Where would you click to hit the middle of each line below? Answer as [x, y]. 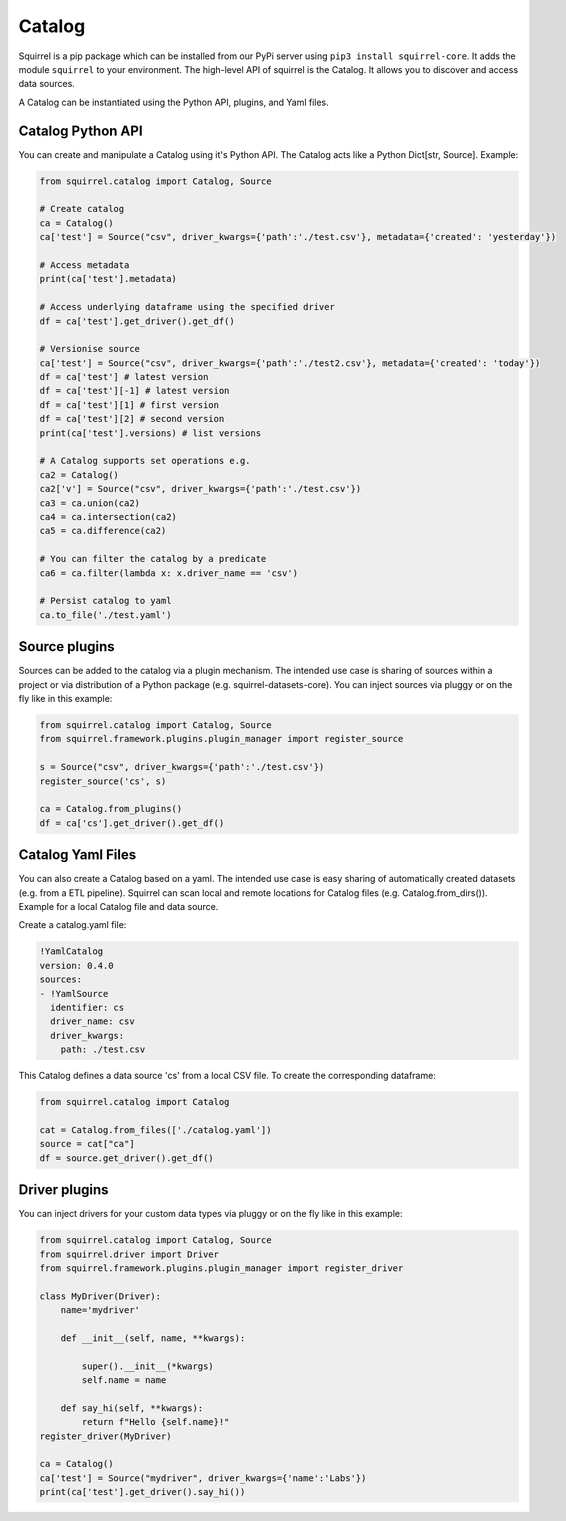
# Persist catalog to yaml [105, 601]
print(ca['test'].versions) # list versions [150, 433]
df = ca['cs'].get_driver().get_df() [132, 823]
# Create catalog [82, 209]
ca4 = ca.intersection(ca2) [108, 516]
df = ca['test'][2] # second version [132, 419]
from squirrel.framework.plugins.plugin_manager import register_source [221, 739]
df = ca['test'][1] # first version [129, 404]
